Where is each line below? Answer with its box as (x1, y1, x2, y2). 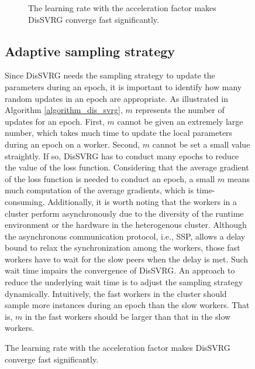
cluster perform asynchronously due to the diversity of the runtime (5, 207, 244, 219)
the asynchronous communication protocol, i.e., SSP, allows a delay (5, 230, 246, 242)
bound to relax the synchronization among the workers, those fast (5, 241, 240, 254)
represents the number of (135, 104, 225, 116)
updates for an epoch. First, (5, 115, 105, 127)
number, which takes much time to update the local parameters (5, 127, 233, 139)
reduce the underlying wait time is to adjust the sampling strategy (5, 276, 243, 288)
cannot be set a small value (152, 138, 250, 150)
